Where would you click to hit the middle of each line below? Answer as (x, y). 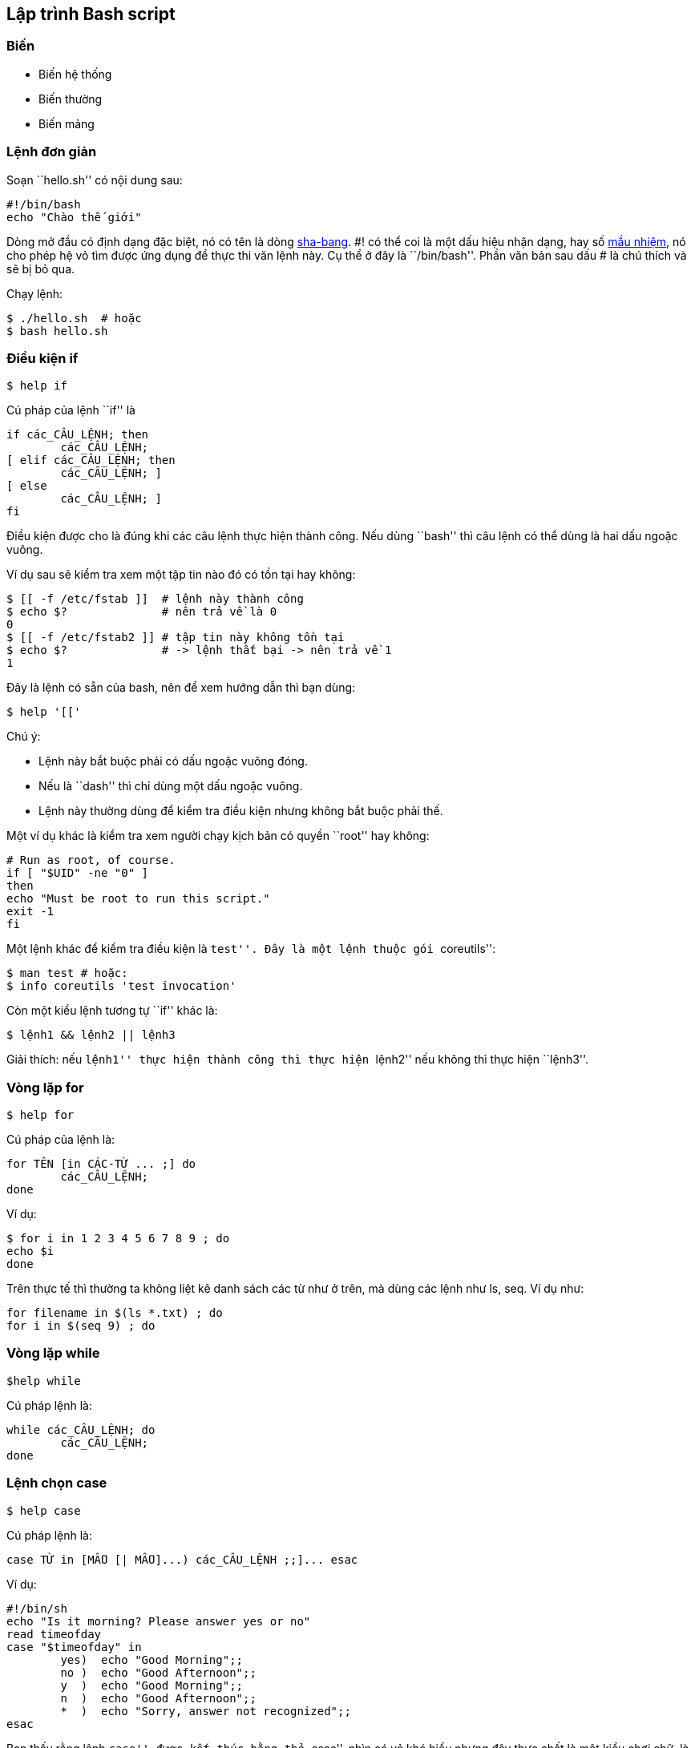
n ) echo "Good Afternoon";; (158, 1698)
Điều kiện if (42, 358)
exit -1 (30, 912)
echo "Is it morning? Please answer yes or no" (159, 1621)
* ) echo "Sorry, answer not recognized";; (206, 1711)
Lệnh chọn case (57, 1483)
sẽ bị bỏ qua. (41, 268)
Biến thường (71, 99)
